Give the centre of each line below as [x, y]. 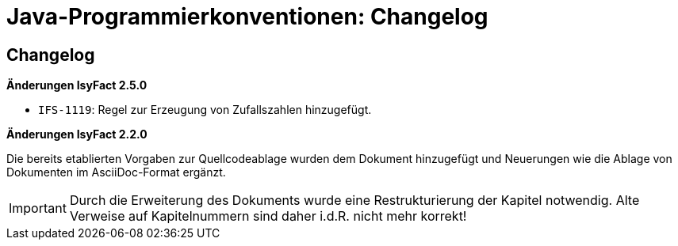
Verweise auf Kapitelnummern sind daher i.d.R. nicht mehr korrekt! [268, 216]
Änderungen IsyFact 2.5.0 [77, 85]
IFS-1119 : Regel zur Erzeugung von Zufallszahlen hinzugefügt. [205, 110]
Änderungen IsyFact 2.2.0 [77, 134]
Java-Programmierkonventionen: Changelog [247, 17]
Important [38, 208]
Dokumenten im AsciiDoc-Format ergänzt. [116, 172]
